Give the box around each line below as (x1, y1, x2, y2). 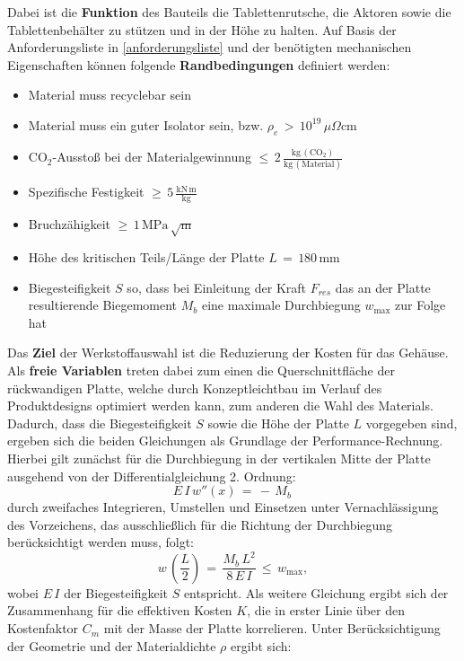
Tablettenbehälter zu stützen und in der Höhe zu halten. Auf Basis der (7, 20, 397, 39)
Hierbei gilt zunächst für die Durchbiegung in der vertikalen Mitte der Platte (7, 448, 431, 467)
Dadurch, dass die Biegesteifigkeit (7, 413, 192, 432)
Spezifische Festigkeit (28, 182, 144, 201)
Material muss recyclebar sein (28, 85, 191, 104)
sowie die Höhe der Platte (207, 413, 349, 432)
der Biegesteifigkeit (64, 583, 168, 602)
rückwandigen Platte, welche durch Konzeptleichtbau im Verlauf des (7, 378, 382, 397)
